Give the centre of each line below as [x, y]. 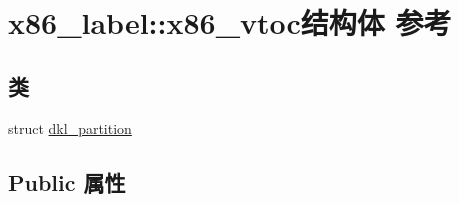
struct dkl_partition [70, 127]
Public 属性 [67, 181]
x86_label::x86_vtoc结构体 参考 [230, 22]
